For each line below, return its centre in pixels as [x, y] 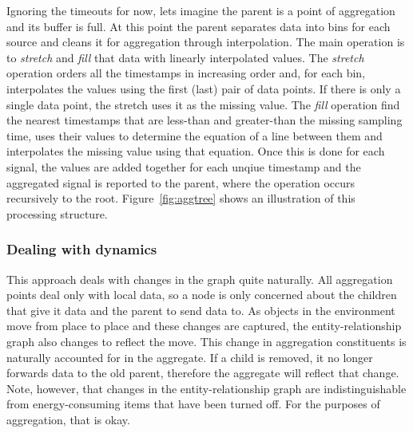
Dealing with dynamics [82, 249]
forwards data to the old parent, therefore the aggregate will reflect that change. [203, 373]
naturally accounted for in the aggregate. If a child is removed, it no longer [190, 357]
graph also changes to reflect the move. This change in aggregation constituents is [206, 341]
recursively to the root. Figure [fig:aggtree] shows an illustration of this [181, 198]
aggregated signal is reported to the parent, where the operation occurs [181, 182]
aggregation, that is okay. [68, 419]
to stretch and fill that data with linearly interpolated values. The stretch [185, 57]
